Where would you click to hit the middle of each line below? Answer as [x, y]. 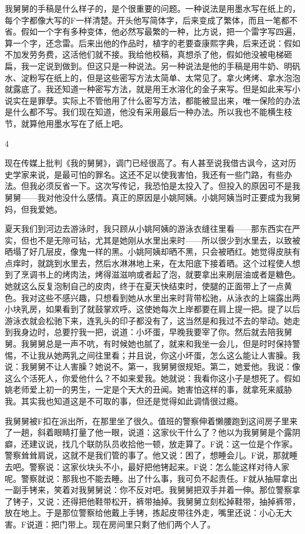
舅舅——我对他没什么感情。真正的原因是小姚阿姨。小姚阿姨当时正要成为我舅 [152, 197]
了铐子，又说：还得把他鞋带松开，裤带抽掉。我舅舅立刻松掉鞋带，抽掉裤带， [152, 501]
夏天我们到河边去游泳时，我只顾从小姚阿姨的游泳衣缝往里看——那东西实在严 [152, 229]
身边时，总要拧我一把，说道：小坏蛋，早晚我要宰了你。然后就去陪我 [152, 332]
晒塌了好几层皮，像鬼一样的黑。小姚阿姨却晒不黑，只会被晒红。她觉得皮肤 [148, 251]
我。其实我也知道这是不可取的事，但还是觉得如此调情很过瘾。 [124, 401]
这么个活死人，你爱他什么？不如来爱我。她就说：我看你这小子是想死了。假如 [152, 378]
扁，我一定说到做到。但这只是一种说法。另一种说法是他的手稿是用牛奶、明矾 [152, 65]
